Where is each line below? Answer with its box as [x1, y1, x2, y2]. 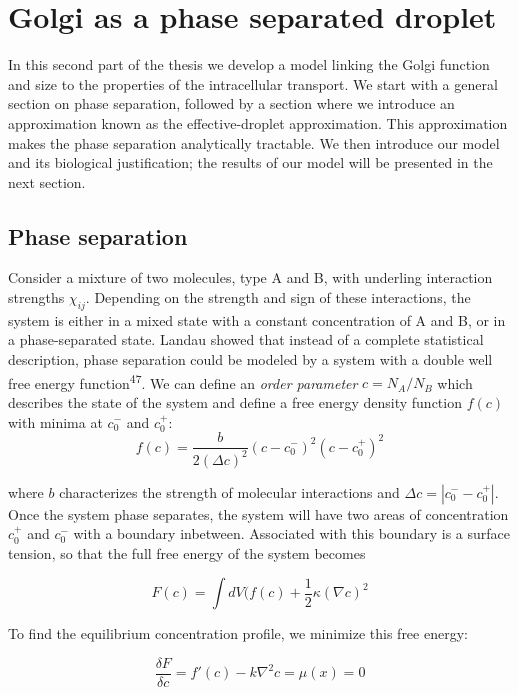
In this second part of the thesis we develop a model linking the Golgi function [8, 54, 490, 75]
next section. [8, 171, 86, 192]
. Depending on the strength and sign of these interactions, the [85, 287, 471, 308]
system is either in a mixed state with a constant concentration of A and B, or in [8, 309, 506, 330]
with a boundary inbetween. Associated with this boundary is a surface [73, 523, 510, 544]
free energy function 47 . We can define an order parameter [8, 369, 358, 393]
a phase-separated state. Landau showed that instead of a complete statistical [8, 329, 484, 350]
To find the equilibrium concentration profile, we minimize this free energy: [8, 623, 468, 644]
